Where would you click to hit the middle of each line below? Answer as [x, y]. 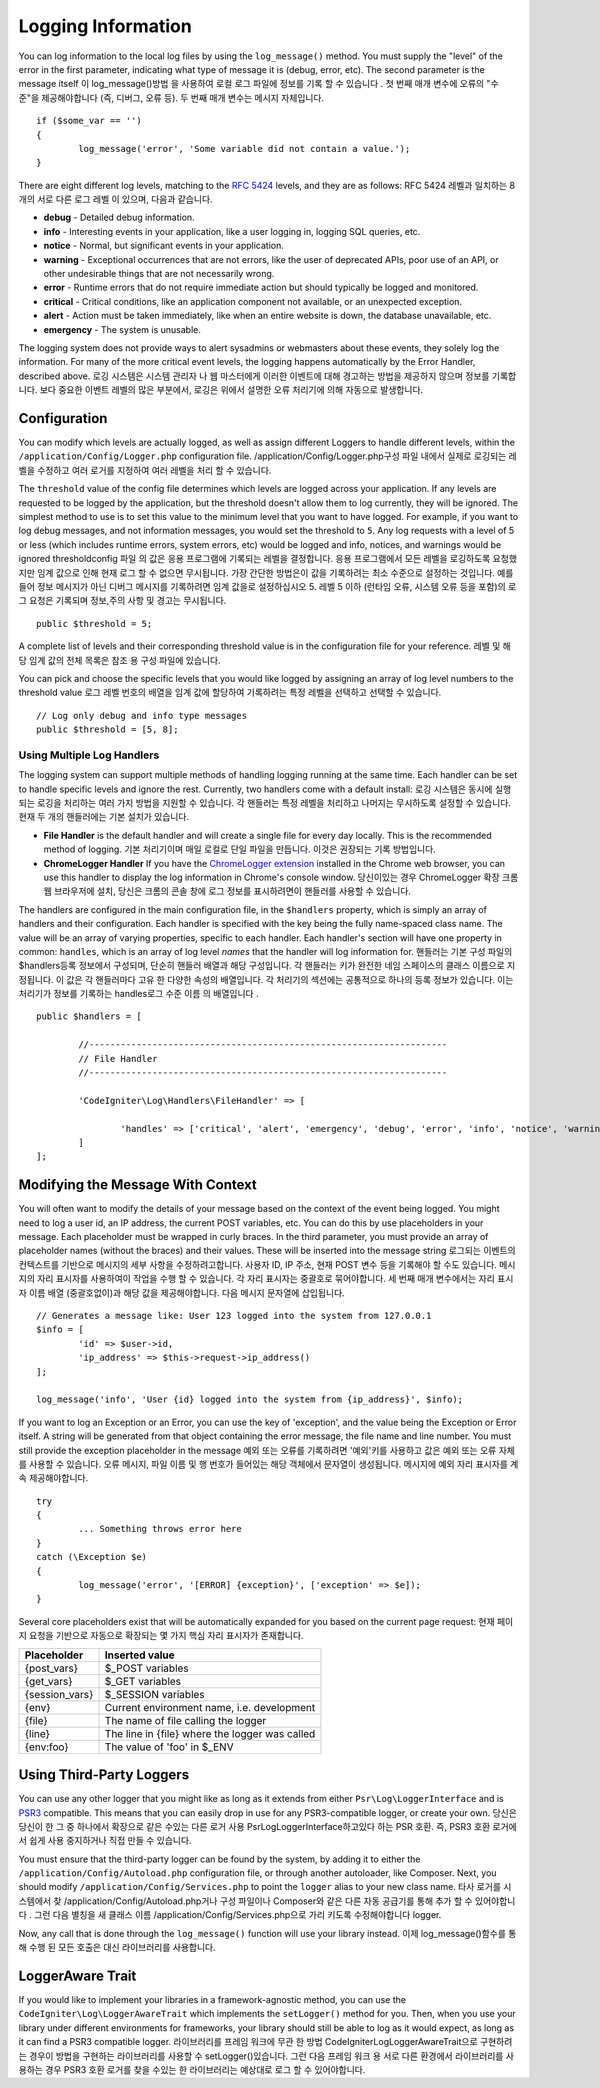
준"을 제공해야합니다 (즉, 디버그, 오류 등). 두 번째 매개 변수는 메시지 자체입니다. [171, 97]
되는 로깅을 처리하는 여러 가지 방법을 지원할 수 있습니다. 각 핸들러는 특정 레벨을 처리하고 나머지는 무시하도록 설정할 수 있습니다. [265, 803]
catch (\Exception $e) [92, 1557]
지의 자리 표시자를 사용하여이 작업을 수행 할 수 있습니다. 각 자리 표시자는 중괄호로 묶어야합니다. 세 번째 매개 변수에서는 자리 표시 [266, 1279]
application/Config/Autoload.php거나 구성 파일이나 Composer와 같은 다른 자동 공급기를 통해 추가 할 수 [270, 1901]
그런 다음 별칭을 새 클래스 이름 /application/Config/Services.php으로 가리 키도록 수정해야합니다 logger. [237, 1915]
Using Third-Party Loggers [104, 1775]
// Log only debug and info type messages [142, 715]
